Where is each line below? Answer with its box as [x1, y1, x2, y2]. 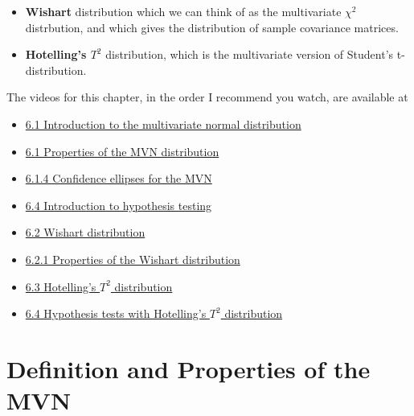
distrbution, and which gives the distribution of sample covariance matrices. [25, 19, 399, 35]
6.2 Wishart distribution [25, 224, 146, 241]
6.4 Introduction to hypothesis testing [25, 196, 212, 213]
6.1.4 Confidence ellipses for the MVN [25, 170, 212, 187]
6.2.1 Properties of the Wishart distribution [25, 250, 240, 267]
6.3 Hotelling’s [25, 278, 96, 294]
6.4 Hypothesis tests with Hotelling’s [25, 305, 207, 322]
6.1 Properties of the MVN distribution [25, 142, 219, 159]
